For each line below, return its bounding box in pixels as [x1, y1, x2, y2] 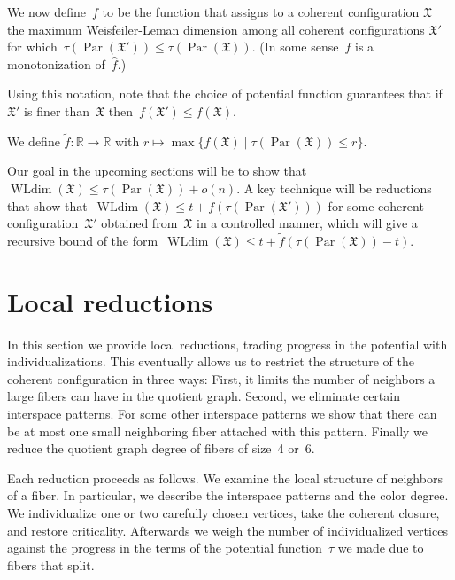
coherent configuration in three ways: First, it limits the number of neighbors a [7, 369, 436, 388]
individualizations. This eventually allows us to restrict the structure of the [7, 352, 414, 371]
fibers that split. [7, 555, 95, 574]
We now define [7, 3, 87, 20]
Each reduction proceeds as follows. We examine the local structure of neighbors [7, 468, 443, 487]
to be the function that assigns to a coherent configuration [102, 3, 420, 20]
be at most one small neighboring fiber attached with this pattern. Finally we [7, 421, 428, 440]
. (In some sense [251, 37, 339, 56]
